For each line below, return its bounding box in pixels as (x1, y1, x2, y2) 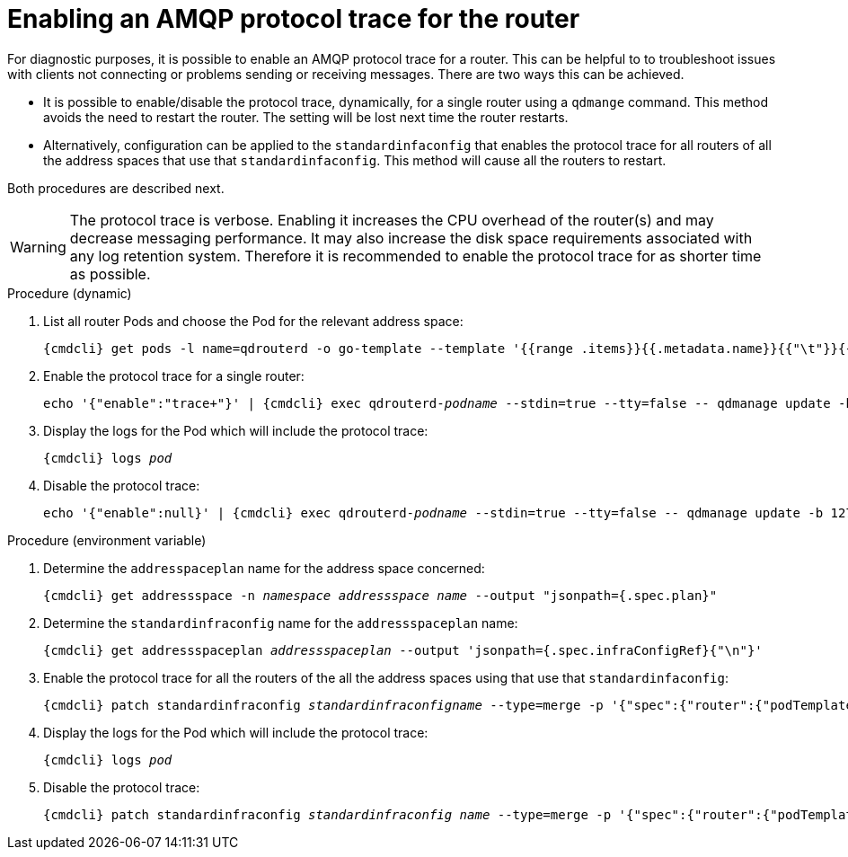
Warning (10, 237, 66, 256)
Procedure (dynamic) (7, 285, 132, 301)
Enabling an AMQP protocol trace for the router (7, 4, 580, 34)
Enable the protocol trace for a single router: (43, 367, 305, 384)
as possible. (69, 264, 151, 283)
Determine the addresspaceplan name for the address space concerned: (43, 560, 485, 576)
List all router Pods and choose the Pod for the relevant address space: (43, 313, 464, 329)
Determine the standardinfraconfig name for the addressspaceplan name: (43, 614, 518, 631)
